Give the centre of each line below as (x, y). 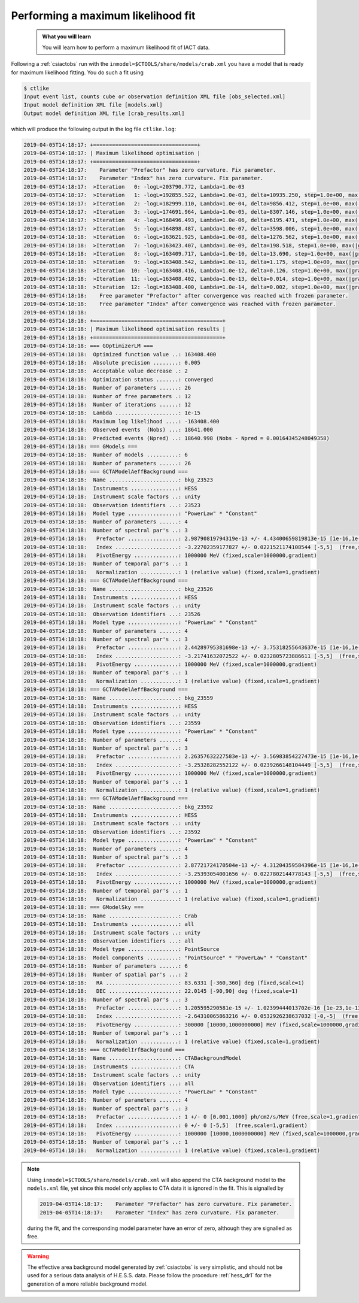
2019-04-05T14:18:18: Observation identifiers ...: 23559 (112, 723)
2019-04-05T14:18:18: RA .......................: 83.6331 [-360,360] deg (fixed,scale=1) (164, 983)
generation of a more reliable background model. (87, 1284)
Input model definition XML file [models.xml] (93, 105)
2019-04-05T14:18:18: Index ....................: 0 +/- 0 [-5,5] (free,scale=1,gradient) (166, 1125)
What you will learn (67, 37)
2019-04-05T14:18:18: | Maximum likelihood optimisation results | (125, 329)
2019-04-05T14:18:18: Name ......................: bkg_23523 (118, 480)
